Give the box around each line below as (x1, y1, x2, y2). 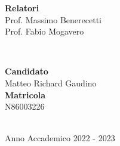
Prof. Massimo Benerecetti (5, 13, 101, 26)
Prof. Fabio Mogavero (5, 25, 84, 38)
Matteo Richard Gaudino (5, 76, 97, 89)
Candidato (5, 65, 48, 77)
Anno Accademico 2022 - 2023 (5, 132, 115, 144)
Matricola (5, 88, 45, 101)
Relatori (5, 2, 39, 14)
